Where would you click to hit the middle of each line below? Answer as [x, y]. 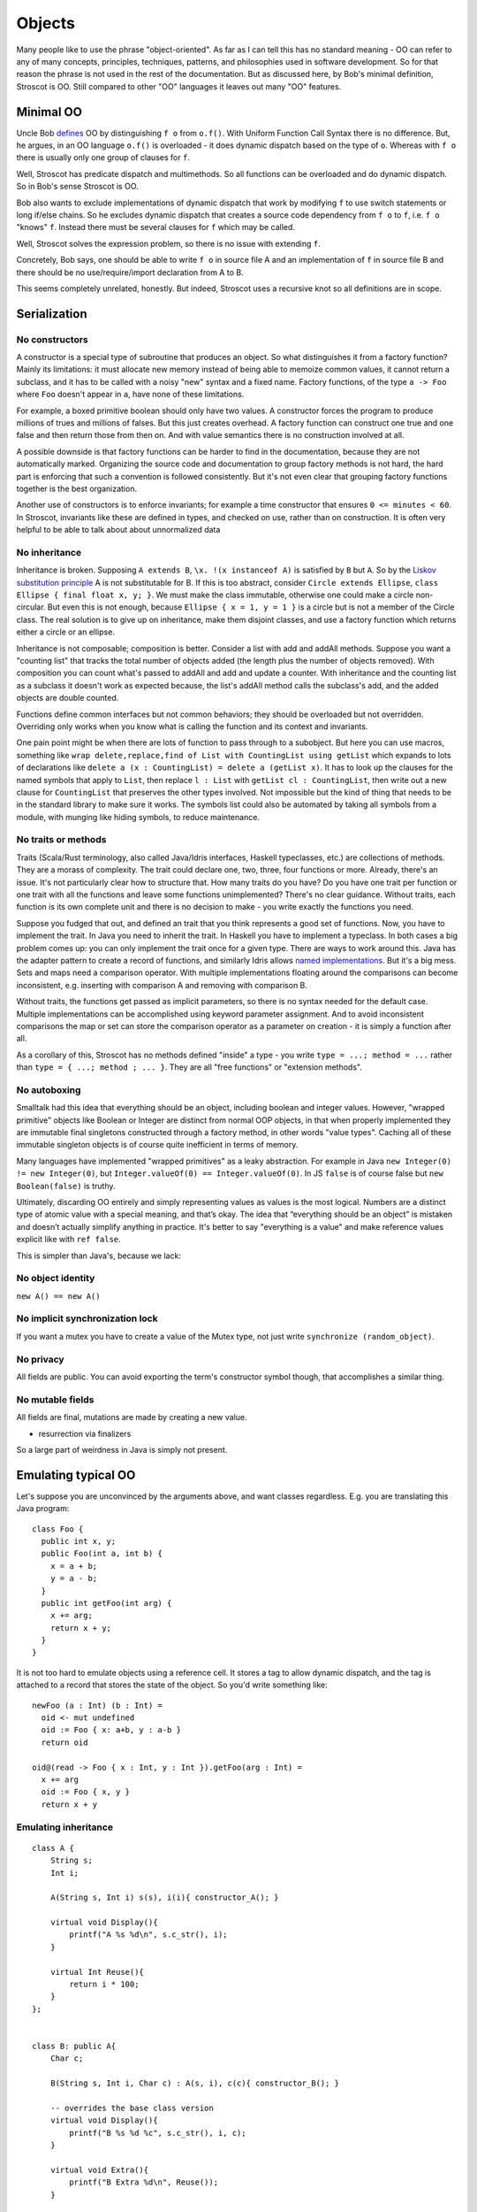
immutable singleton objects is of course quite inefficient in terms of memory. [157, 1145]
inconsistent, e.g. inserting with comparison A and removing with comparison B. [162, 985]
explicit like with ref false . [68, 1240]
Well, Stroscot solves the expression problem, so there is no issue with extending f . [169, 243]
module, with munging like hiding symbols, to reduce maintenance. [138, 817]
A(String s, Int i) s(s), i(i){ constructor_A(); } [164, 1897]
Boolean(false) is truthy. [66, 1186]
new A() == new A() [58, 1296]
